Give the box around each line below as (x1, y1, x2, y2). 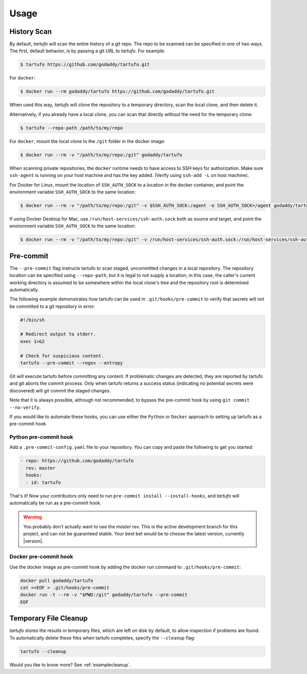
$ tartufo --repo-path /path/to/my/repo (20, 125, 123, 131)
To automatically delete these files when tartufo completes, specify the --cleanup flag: (9, 635, 195, 641)
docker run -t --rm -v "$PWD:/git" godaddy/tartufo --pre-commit (20, 592, 188, 598)
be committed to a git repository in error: (9, 303, 95, 309)
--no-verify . (9, 404, 41, 410)
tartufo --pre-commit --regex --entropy (20, 360, 123, 366)
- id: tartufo (26, 480, 61, 485)
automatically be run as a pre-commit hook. (9, 500, 102, 506)
